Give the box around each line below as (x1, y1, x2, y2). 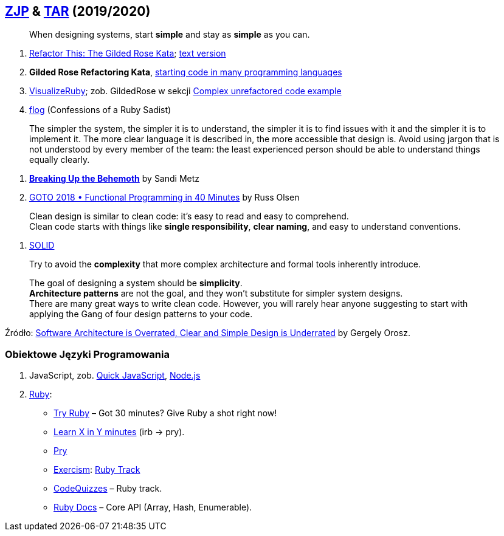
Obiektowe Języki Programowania (5, 348, 170, 360)
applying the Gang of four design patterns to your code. (29, 309, 253, 320)
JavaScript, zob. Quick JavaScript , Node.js (29, 370, 201, 381)
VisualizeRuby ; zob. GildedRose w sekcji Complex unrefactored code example (29, 86, 342, 97)
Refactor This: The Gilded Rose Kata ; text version (29, 48, 226, 59)
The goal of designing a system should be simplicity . (29, 278, 243, 289)
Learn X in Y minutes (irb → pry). (54, 427, 185, 438)
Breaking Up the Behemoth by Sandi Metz (29, 173, 200, 184)
